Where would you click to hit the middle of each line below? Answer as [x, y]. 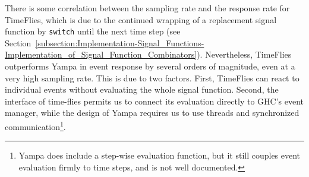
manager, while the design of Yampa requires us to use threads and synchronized [152, 113]
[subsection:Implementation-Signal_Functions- [120, 42]
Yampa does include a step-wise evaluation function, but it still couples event [160, 155]
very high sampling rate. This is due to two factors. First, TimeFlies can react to [152, 78]
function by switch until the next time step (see [93, 31]
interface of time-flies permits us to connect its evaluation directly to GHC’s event [154, 101]
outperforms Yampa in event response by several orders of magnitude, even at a [150, 66]
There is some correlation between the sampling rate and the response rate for [147, 8]
